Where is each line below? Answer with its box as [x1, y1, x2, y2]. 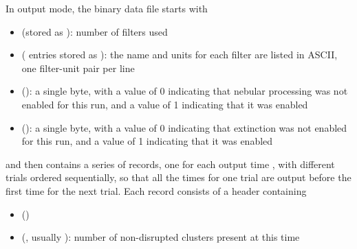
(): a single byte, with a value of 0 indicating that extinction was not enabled [21, 120, 347, 134]
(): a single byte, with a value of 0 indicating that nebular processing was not [21, 84, 348, 98]
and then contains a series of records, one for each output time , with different [6, 156, 335, 171]
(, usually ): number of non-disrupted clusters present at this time [21, 230, 300, 244]
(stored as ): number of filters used [21, 24, 168, 38]
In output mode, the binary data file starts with [6, 1, 208, 15]
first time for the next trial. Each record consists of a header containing [6, 183, 307, 198]
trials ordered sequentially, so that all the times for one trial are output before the [6, 170, 351, 185]
